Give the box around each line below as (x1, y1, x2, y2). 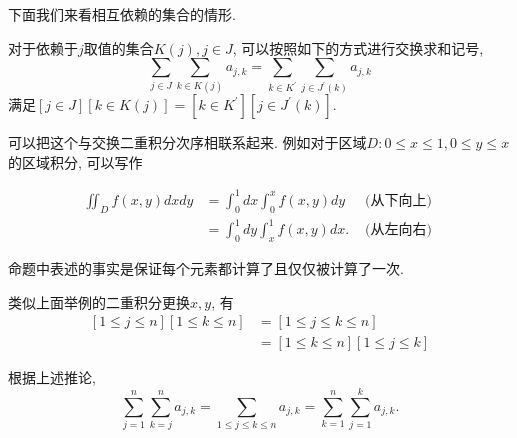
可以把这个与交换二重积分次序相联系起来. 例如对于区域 (8, 132, 367, 153)
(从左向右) (364, 223, 432, 238)
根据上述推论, (8, 367, 96, 388)
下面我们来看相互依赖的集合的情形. (8, 4, 236, 24)
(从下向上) (364, 193, 432, 208)
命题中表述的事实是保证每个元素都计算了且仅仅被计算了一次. (8, 257, 404, 278)
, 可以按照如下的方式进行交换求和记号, (232, 37, 484, 58)
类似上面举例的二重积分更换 (8, 291, 190, 312)
